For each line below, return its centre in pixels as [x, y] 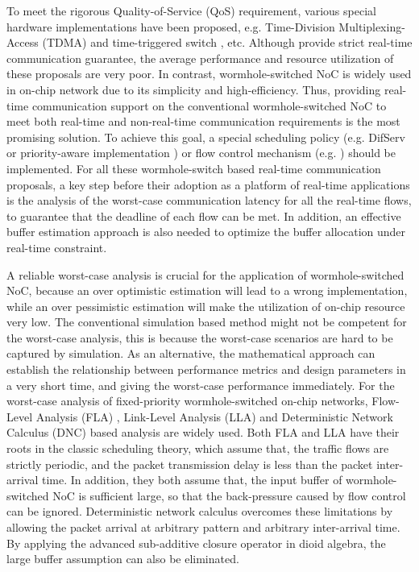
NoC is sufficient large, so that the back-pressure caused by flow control [229, 495]
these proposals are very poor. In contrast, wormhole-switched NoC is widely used [209, 74]
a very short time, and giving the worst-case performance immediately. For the [201, 385]
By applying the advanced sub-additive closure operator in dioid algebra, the [196, 543]
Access [23, 42]
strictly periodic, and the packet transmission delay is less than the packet [190, 464]
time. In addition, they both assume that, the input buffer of [192, 480]
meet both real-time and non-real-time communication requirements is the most [203, 121]
